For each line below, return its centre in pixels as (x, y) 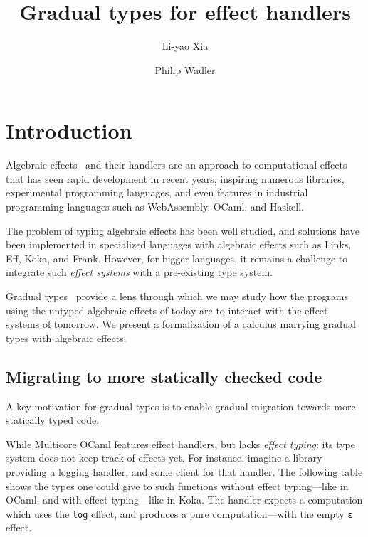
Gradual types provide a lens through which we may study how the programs (177, 296)
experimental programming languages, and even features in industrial (157, 192)
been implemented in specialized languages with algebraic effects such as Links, (179, 244)
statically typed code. (53, 420)
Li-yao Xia (185, 46)
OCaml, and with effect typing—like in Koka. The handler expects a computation (184, 500)
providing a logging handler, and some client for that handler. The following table (184, 471)
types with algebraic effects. (66, 337)
